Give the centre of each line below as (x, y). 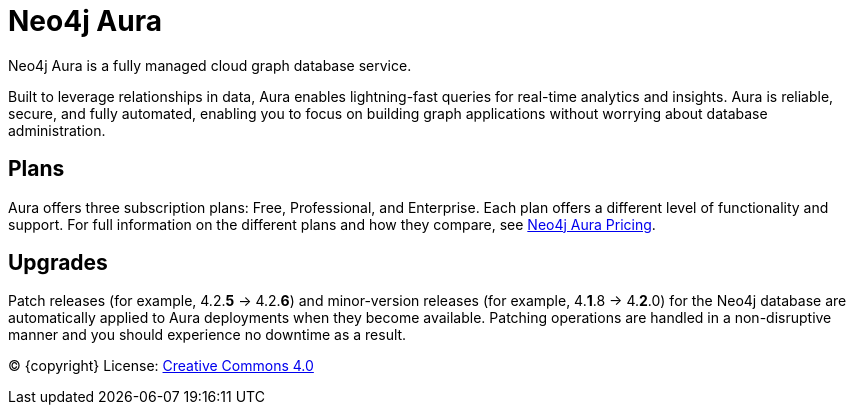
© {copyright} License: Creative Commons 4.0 (161, 366)
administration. (57, 130)
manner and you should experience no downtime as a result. (207, 335)
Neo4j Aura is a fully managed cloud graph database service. (210, 65)
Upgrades (58, 263)
